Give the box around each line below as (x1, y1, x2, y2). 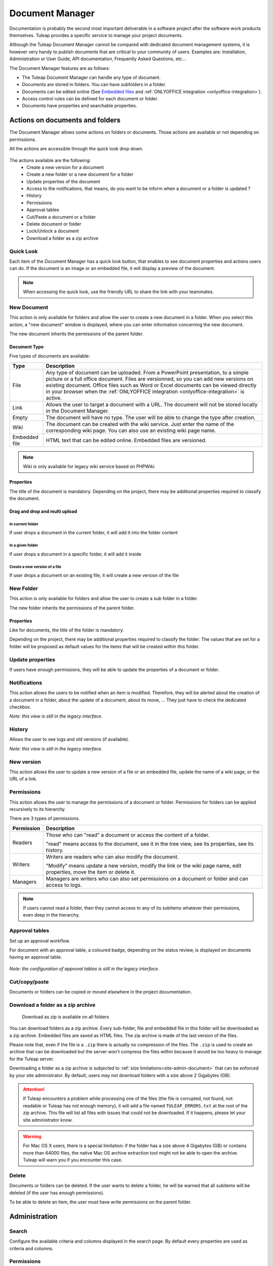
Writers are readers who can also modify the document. (45, 853, 179, 860)
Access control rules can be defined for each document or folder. (22, 96, 159, 102)
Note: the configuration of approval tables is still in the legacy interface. (9, 965, 159, 972)
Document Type (9, 344, 44, 350)
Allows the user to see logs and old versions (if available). (9, 736, 129, 742)
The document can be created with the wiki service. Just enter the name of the (45, 420, 235, 427)
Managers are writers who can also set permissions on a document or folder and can (45, 875, 249, 882)
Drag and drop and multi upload (9, 508, 77, 515)
